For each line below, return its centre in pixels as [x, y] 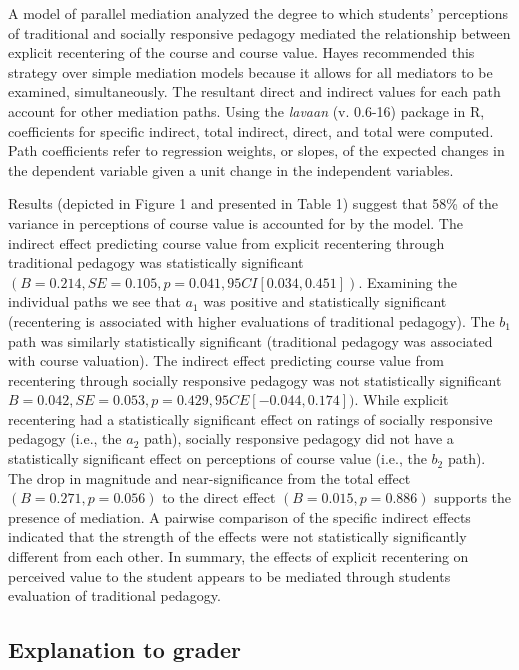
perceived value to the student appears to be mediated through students [229, 575]
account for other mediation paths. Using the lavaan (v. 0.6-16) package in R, [246, 110]
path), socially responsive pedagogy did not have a [298, 438]
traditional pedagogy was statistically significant [156, 262]
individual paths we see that [94, 301]
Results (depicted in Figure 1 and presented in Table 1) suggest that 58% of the [253, 203]
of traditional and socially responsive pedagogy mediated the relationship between [259, 32]
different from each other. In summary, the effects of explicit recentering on [238, 556]
